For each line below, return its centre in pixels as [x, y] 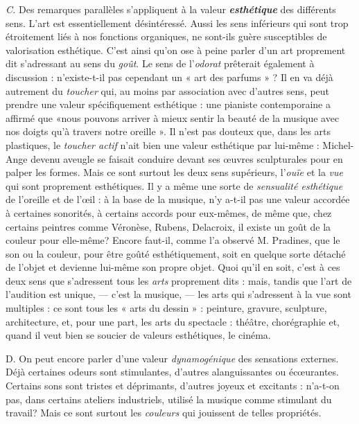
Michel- [338, 144]
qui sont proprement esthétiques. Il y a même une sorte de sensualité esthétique [174, 185]
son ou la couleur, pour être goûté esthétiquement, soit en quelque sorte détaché [176, 253]
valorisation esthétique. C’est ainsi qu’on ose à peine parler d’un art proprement [176, 50]
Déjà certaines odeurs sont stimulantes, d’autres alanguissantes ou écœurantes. [172, 372]
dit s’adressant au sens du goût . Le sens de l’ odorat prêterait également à [160, 63]
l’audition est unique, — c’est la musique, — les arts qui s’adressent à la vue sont [178, 294]
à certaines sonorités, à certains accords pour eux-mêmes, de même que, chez [169, 212]
